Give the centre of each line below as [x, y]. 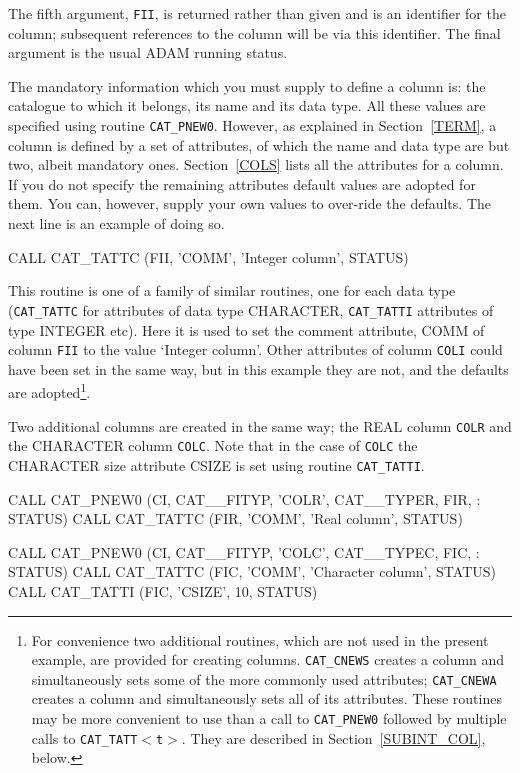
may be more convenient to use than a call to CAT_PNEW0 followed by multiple [269, 718]
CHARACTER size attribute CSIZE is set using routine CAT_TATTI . [216, 464]
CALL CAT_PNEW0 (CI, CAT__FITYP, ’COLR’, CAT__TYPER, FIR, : [244, 498]
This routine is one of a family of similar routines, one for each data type [232, 290]
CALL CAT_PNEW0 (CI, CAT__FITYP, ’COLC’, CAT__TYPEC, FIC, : [244, 551]
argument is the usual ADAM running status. [148, 52]
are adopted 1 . [49, 390]
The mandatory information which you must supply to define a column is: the [247, 85]
